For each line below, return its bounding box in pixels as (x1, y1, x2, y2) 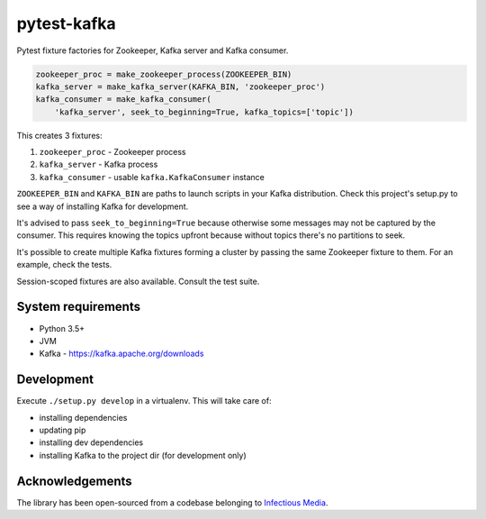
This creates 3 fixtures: (16, 130, 103, 141)
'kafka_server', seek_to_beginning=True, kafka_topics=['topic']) (54, 106, 355, 117)
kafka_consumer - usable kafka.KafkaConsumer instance (39, 171, 265, 182)
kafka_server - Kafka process (39, 159, 158, 170)
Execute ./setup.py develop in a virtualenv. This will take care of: (16, 396, 272, 406)
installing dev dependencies (39, 437, 144, 448)
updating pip (39, 424, 86, 435)
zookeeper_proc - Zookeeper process (39, 147, 186, 158)
